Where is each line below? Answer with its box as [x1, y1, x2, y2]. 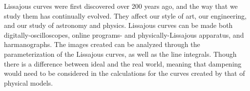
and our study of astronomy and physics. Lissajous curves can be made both [4, 20, 233, 30]
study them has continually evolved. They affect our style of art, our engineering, [4, 10, 247, 21]
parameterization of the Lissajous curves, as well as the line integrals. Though [4, 48, 237, 59]
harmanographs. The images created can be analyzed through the [4, 39, 200, 49]
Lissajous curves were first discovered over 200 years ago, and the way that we [4, 1, 238, 11]
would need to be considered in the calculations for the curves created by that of [4, 68, 245, 78]
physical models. [4, 77, 53, 88]
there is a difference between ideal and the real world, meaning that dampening [4, 58, 242, 68]
